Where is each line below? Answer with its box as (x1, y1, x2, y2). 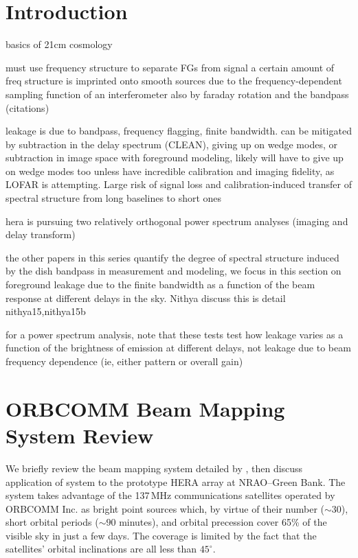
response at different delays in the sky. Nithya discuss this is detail (5, 290, 286, 305)
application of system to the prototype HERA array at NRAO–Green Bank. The (5, 474, 346, 489)
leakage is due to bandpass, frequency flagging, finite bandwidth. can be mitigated (5, 124, 352, 138)
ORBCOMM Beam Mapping (5, 394, 285, 422)
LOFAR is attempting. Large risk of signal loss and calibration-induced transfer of (5, 177, 352, 191)
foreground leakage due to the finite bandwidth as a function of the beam (5, 277, 315, 292)
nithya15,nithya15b (5, 304, 86, 318)
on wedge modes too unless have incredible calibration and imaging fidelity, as (5, 163, 335, 178)
